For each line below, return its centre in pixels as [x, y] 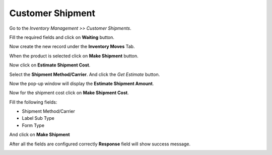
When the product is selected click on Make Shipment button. [74, 56]
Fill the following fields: [33, 102]
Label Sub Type [38, 118]
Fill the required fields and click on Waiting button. [62, 37]
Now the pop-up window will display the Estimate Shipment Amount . [82, 84]
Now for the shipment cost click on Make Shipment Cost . [69, 93]
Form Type [33, 125]
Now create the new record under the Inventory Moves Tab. [72, 47]
